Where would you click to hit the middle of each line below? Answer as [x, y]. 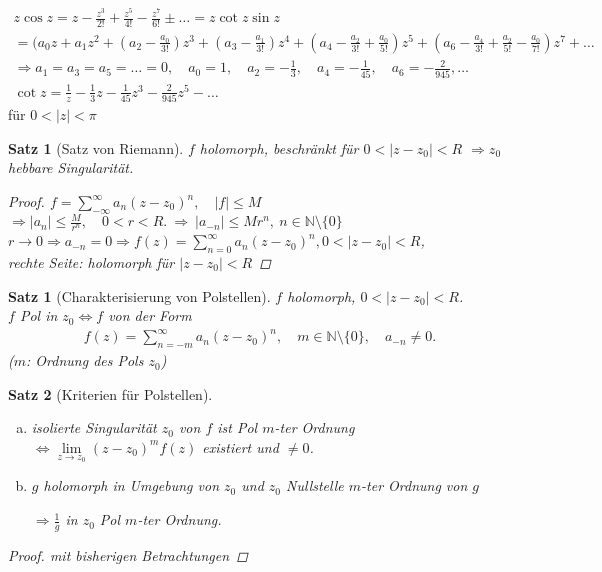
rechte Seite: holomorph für [91, 261]
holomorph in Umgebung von [131, 485]
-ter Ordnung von [414, 485]
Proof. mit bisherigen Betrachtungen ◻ [128, 554]
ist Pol [237, 427]
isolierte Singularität [94, 427]
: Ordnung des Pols [85, 360]
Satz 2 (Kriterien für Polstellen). [110, 393]
